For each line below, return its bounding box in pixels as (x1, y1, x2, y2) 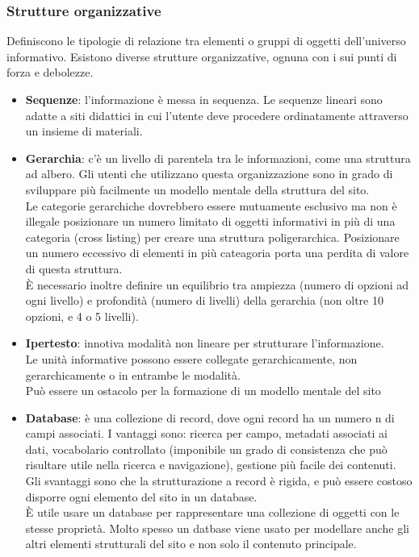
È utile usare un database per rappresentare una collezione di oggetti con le (25, 504, 400, 521)
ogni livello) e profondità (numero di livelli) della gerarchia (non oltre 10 (25, 292, 383, 309)
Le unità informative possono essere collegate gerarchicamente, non (25, 350, 358, 367)
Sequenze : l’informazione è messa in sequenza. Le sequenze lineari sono (25, 91, 383, 107)
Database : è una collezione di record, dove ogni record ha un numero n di (25, 409, 395, 426)
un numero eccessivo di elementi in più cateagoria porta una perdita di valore (25, 244, 409, 261)
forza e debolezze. (6, 64, 94, 81)
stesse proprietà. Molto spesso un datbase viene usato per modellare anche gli (25, 519, 409, 536)
